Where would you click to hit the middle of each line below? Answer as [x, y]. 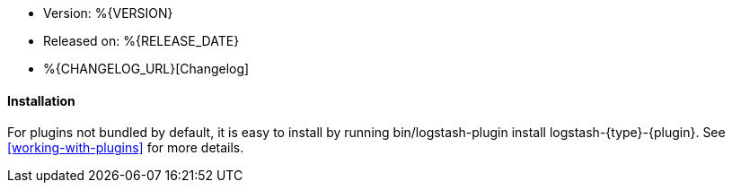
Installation [41, 100]
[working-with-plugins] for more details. [126, 148]
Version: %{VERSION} [108, 13]
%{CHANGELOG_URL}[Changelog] [146, 69]
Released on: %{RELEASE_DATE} [141, 41]
